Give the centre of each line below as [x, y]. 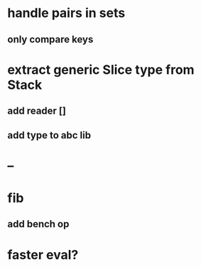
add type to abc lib [49, 135]
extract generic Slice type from [101, 70]
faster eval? [43, 255]
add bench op [38, 224]
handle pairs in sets [66, 13]
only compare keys [50, 39]
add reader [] [37, 111]
